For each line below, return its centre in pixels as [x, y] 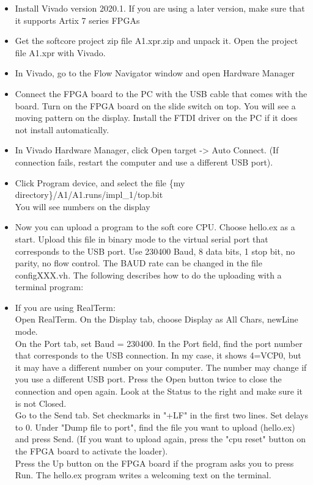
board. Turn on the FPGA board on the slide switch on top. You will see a [155, 105]
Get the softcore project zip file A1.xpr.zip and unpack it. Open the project [156, 41]
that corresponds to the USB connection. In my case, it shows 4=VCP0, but [158, 355]
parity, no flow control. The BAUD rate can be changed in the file [138, 263]
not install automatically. [62, 129]
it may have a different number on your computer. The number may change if [161, 367]
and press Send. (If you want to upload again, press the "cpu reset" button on [160, 439]
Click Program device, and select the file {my [100, 182]
